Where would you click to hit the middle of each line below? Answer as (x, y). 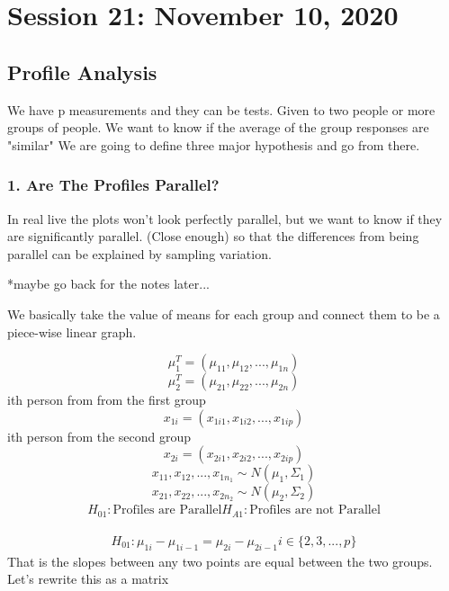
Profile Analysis (82, 72)
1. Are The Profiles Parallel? (113, 185)
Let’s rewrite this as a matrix (88, 579)
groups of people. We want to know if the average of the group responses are (218, 127)
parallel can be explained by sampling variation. (139, 253)
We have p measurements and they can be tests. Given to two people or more (221, 109)
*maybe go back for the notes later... (108, 284)
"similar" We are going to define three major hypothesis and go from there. (214, 144)
